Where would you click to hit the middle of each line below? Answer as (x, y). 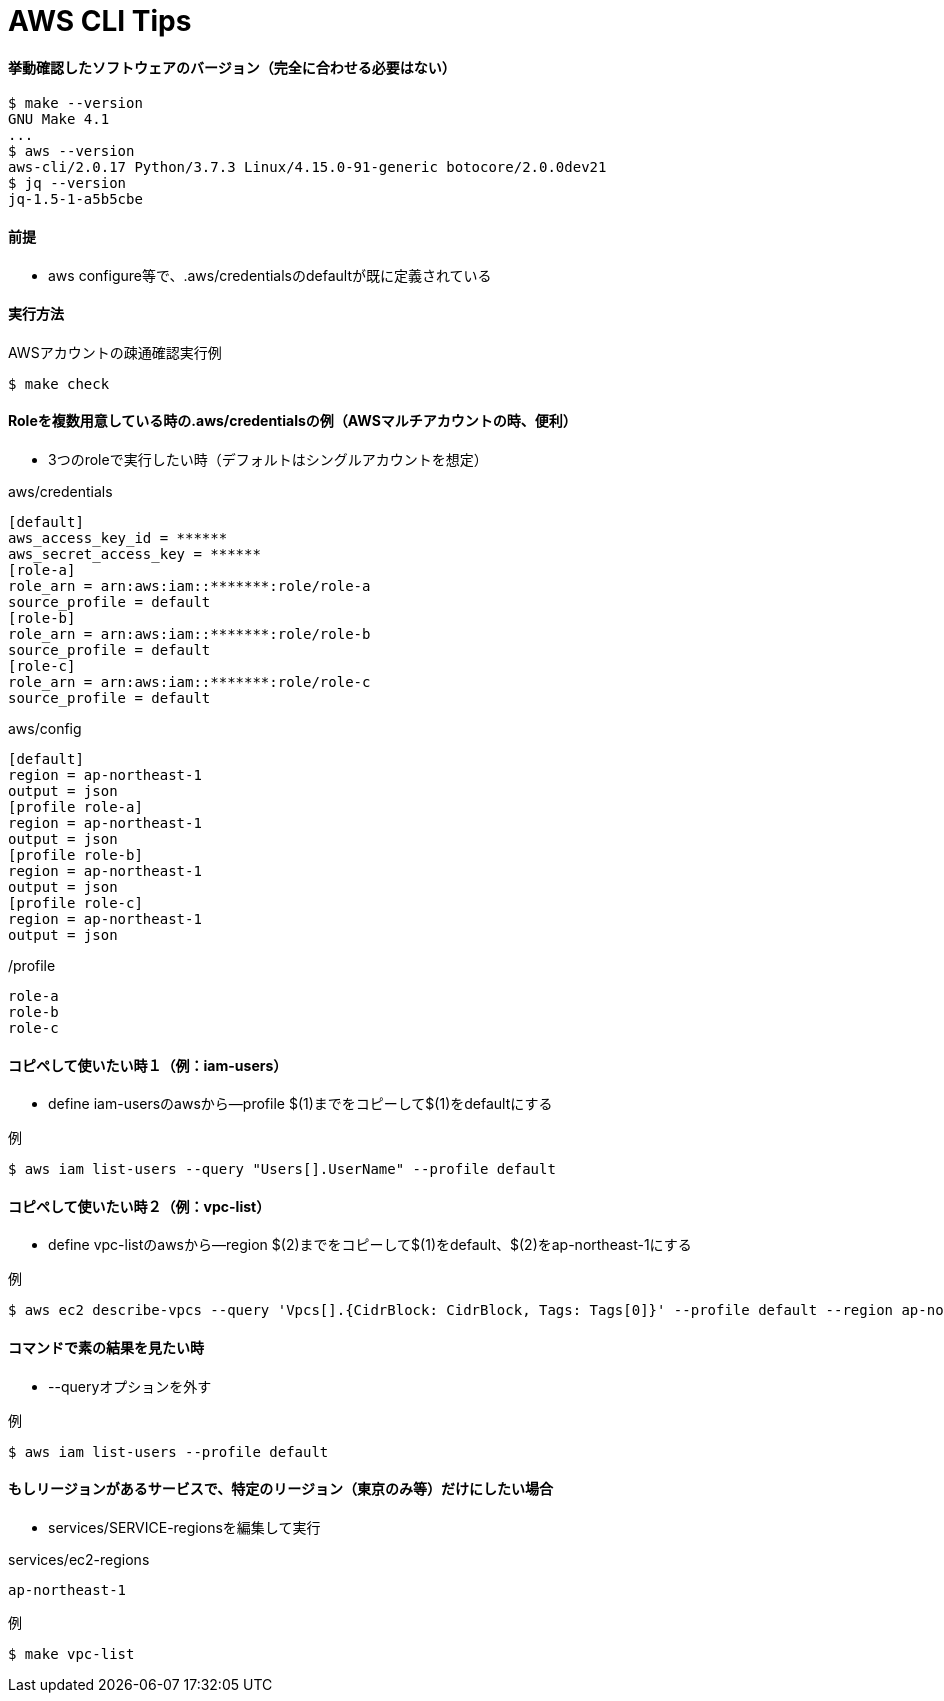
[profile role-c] (75, 903)
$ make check (59, 383)
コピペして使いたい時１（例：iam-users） (148, 1065)
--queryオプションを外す (130, 1386)
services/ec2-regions (79, 1559)
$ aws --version (71, 151)
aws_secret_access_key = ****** (134, 554)
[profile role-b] (75, 855)
